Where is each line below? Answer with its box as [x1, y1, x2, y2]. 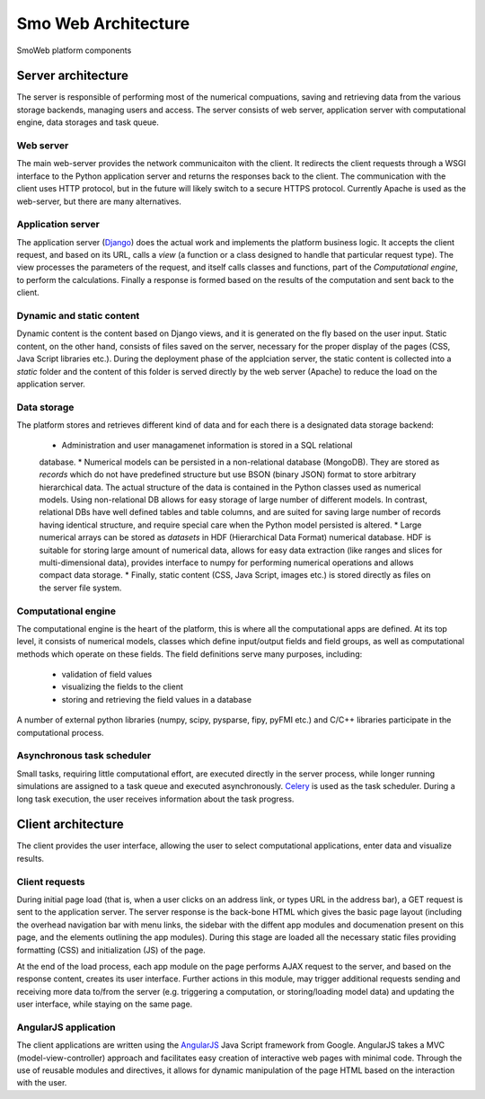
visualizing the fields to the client [61, 681, 183, 692]
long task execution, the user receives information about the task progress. [16, 793, 295, 804]
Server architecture [16, 68, 129, 84]
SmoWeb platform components [16, 45, 132, 56]
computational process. [16, 727, 104, 738]
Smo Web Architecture [16, 13, 190, 33]
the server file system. [39, 582, 122, 593]
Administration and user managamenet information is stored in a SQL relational [61, 440, 353, 451]
